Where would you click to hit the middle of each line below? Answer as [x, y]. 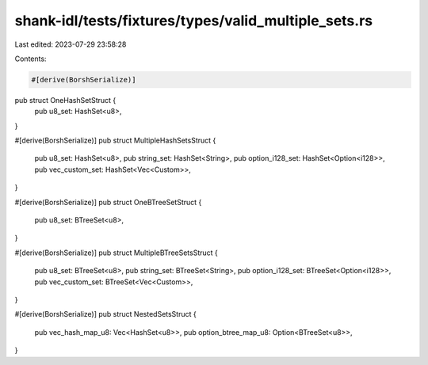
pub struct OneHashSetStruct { [65, 100]
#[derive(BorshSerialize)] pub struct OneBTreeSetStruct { [108, 202]
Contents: [31, 59]
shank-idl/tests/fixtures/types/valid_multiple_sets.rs [193, 21]
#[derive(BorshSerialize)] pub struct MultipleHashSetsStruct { [115, 141]
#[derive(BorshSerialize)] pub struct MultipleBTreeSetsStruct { [116, 253]
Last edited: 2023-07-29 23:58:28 [71, 44]
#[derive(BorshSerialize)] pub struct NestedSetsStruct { [106, 314]
